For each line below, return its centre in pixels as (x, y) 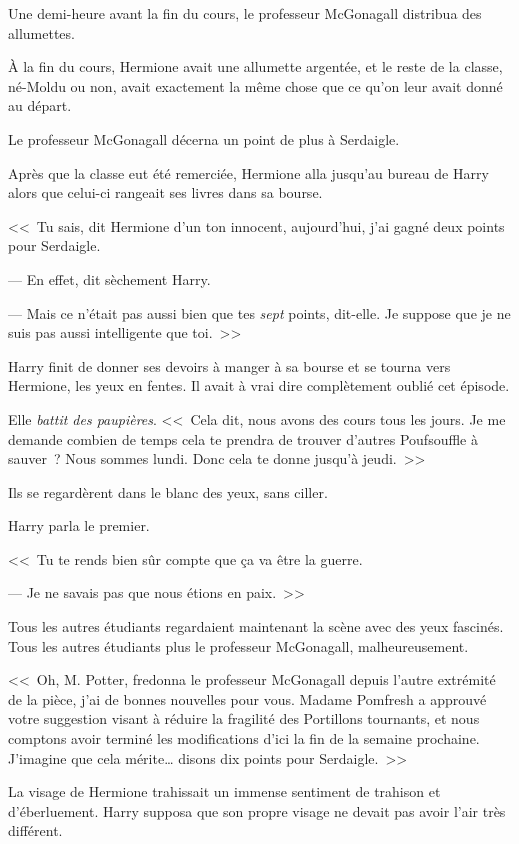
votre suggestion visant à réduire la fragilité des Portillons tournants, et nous (244, 718)
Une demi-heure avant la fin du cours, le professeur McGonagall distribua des (245, 13)
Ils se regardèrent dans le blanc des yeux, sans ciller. (168, 491)
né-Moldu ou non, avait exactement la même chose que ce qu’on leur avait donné (255, 85)
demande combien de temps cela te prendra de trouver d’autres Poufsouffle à (243, 438)
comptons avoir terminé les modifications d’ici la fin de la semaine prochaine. (244, 738)
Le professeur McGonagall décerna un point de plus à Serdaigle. (204, 138)
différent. (35, 830)
